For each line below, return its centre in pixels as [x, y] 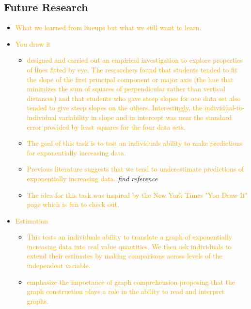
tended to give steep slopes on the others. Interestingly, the [115, 108]
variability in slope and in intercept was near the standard [145, 117]
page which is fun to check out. [73, 204]
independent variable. [59, 266]
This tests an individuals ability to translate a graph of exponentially [130, 237]
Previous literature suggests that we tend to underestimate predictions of [135, 169]
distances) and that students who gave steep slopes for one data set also [134, 98]
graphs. [38, 300]
